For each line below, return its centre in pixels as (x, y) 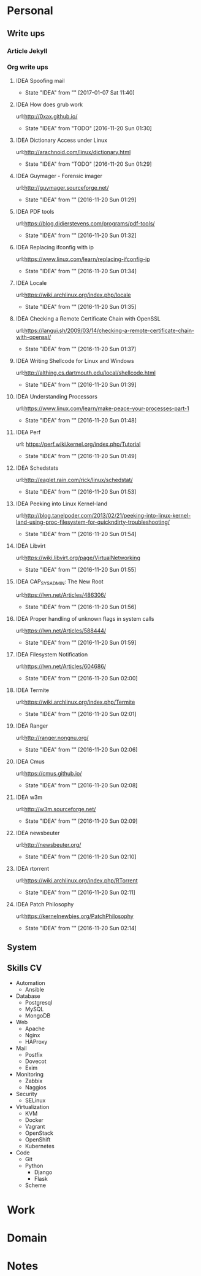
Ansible (35, 989)
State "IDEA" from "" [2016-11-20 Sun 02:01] (81, 714)
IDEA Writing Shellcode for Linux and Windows (75, 360)
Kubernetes (40, 1146)
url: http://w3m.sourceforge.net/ (56, 809)
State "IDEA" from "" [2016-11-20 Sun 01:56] (81, 607)
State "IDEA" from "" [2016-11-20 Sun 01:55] (81, 569)
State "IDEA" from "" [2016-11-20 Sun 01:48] (81, 420)
